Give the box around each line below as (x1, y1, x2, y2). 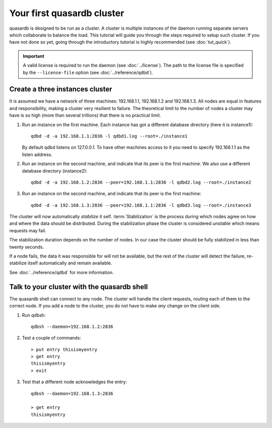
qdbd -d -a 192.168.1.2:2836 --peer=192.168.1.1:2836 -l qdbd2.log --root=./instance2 (31, 179, 251, 185)
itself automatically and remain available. (28, 260, 112, 266)
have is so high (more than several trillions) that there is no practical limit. (9, 112, 161, 118)
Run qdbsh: (22, 312, 46, 318)
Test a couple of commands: (22, 335, 82, 341)
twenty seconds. (9, 244, 44, 250)
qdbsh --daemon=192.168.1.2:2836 (31, 323, 113, 329)
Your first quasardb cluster (9, 8, 124, 19)
